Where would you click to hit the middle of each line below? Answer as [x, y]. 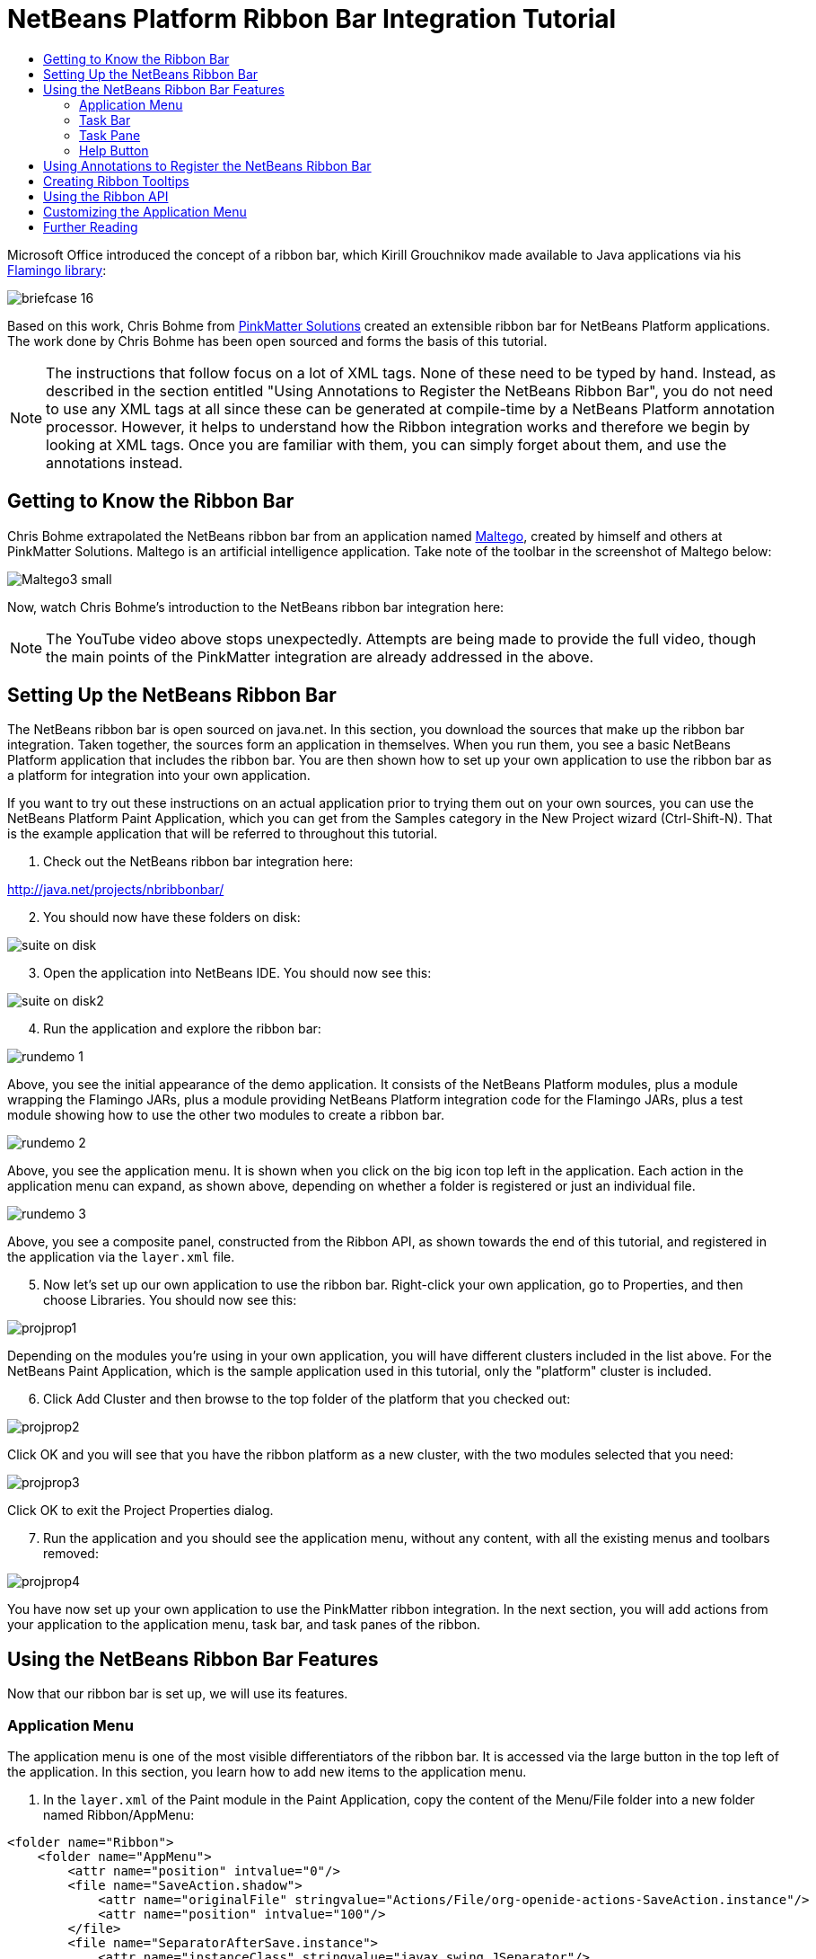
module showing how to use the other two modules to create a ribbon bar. [226, 1115]
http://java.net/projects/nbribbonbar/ [116, 890]
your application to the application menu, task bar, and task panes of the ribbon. [244, 1625]
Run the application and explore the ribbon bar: [182, 1029]
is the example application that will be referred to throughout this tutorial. [223, 834]
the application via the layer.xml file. [121, 1257]
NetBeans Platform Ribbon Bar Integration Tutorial [312, 19]
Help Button [114, 150]
